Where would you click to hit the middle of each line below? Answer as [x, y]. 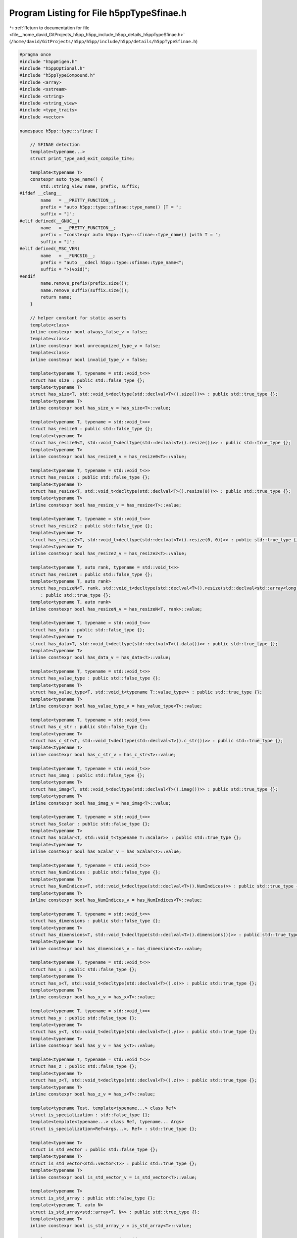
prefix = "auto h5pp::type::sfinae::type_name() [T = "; [111, 207]
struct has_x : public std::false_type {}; [83, 969]
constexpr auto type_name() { [67, 179]
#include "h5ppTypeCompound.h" [58, 75]
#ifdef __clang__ [41, 193]
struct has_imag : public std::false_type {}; [88, 775]
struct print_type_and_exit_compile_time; [82, 159]
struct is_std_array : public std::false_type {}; [93, 1198]
